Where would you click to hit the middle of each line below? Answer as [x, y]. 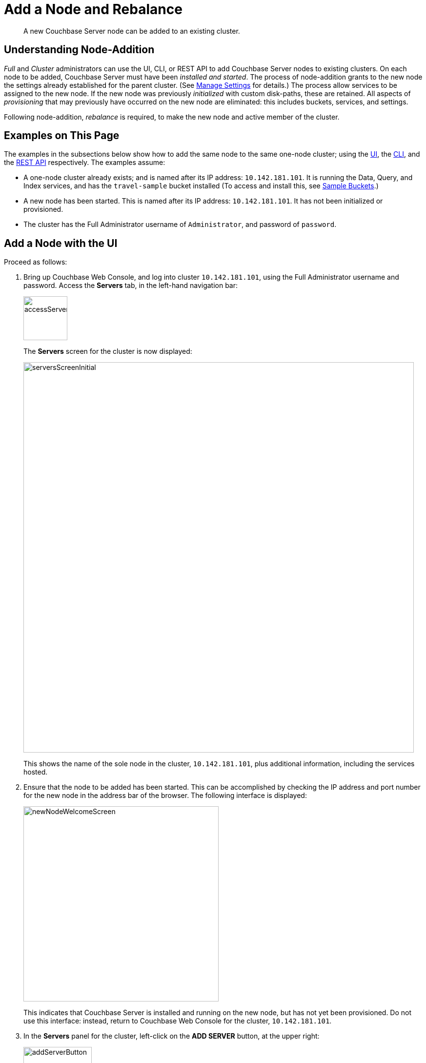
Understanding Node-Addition [79, 50]
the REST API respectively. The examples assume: [85, 163]
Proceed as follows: [36, 262]
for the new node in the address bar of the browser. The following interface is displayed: [165, 796]
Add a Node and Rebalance [93, 9]
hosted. [36, 772]
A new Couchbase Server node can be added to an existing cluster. [132, 31]
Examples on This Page [62, 136]
